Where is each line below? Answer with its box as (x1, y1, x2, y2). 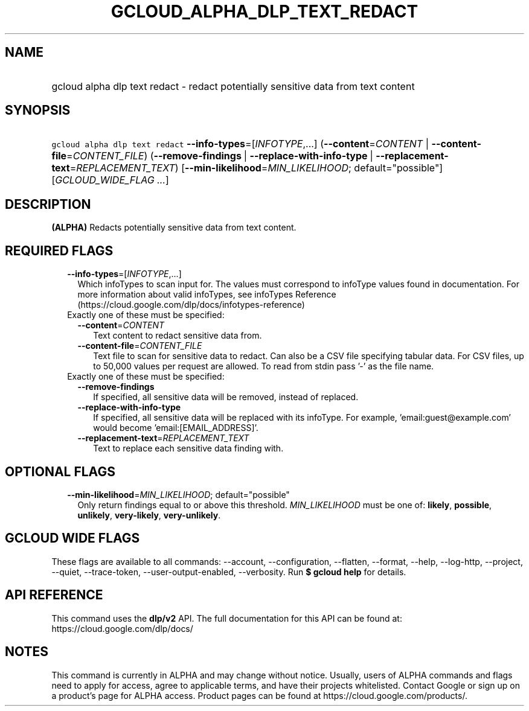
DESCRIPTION (5, 196, 91, 212)
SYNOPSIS (5, 103, 71, 118)
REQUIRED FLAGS (5, 243, 114, 258)
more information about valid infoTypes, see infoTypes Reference (77, 289, 336, 300)
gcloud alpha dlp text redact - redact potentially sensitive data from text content (51, 80, 415, 92)
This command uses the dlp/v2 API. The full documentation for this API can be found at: (51, 613, 402, 623)
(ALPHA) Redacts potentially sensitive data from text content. (51, 222, 297, 233)
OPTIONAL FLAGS (5, 464, 115, 479)
